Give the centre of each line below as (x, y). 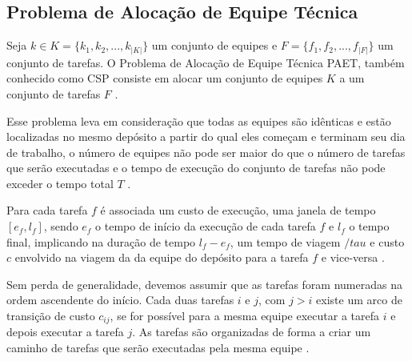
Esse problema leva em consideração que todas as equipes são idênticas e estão (199, 120)
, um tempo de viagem (285, 241)
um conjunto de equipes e (214, 45)
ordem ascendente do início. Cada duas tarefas (120, 300)
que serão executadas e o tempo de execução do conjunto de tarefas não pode (196, 168)
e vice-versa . (353, 257)
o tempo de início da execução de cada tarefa (206, 226)
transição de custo (51, 316)
